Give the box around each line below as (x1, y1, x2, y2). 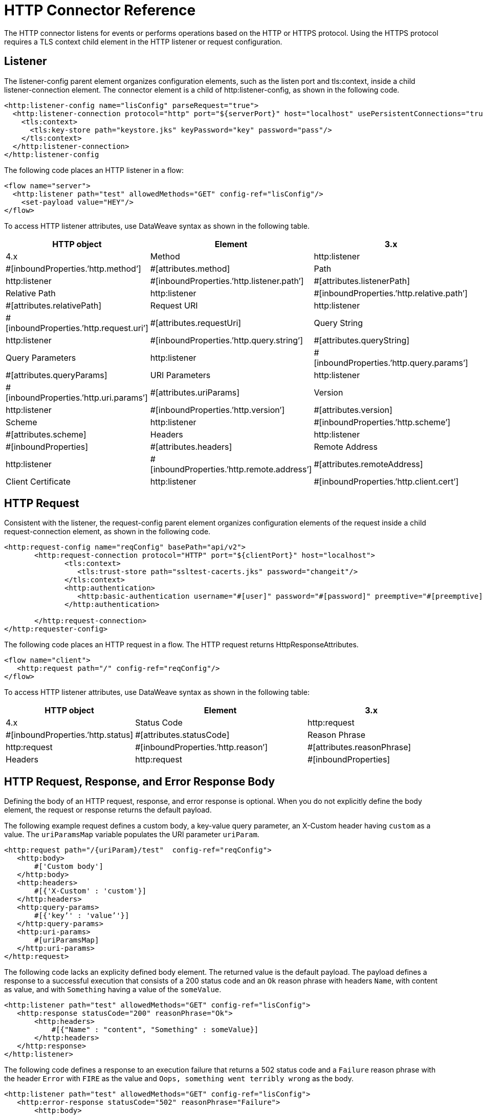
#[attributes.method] (150, 263, 230, 274)
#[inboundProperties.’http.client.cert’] (314, 476, 459, 487)
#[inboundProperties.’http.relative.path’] (314, 288, 468, 298)
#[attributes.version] (314, 404, 392, 415)
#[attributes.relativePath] (6, 300, 101, 311)
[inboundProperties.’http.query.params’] (314, 357, 468, 368)
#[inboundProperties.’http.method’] (6, 263, 141, 274)
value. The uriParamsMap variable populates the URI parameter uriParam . (4, 830, 259, 839)
